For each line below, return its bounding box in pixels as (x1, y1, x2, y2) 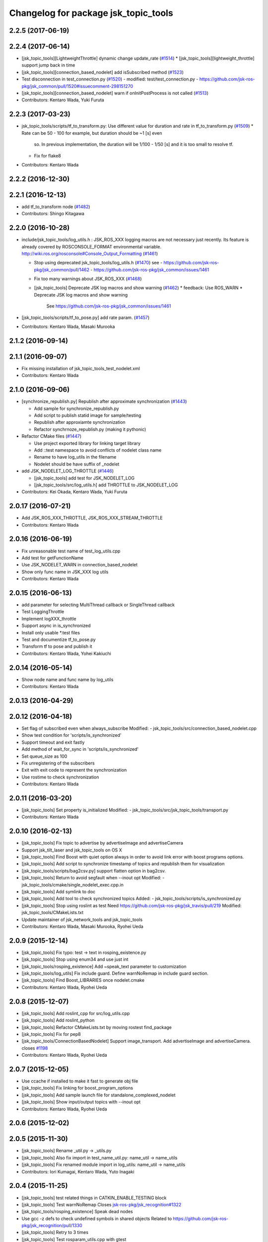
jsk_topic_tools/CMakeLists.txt (21, 910, 84, 916)
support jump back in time (21, 62, 75, 68)
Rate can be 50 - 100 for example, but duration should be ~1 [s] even (21, 130, 162, 136)
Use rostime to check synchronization (21, 774, 99, 780)
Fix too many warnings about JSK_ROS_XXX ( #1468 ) (34, 276, 142, 282)
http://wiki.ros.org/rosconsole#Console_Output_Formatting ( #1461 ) (21, 250, 158, 256)
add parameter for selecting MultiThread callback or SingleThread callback (21, 602, 175, 608)
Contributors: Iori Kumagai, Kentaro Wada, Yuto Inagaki (21, 1168, 134, 1174)
